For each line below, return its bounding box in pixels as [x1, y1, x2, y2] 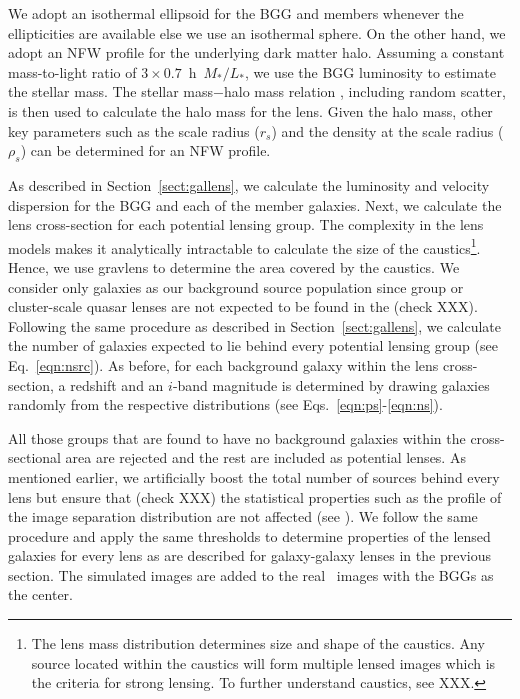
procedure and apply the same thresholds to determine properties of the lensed [8, 525, 491, 546]
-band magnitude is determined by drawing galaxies [172, 374, 490, 395]
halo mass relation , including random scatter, [223, 81, 506, 102]
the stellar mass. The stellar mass [8, 81, 214, 102]
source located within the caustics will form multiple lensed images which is [31, 652, 496, 673]
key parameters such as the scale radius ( [8, 120, 260, 141]
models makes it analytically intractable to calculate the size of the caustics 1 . [8, 234, 481, 258]
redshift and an [70, 374, 164, 395]
